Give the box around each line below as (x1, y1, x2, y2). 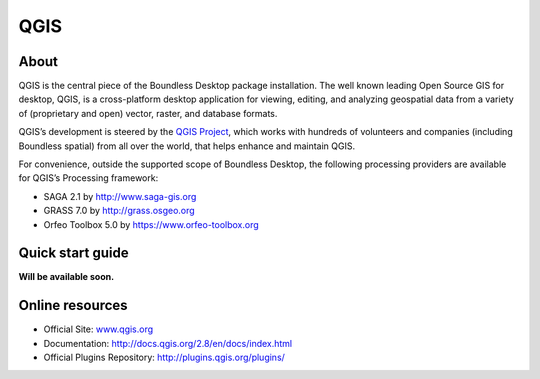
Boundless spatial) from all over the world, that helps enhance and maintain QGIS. (18, 140, 356, 152)
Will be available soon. (18, 271, 115, 283)
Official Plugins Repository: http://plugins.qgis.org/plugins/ (43, 351, 285, 364)
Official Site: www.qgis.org (43, 323, 154, 335)
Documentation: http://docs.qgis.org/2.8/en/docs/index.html (43, 337, 293, 349)
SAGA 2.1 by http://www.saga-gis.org (43, 190, 197, 202)
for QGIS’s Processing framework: (18, 172, 159, 184)
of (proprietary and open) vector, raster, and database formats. (18, 107, 278, 119)
